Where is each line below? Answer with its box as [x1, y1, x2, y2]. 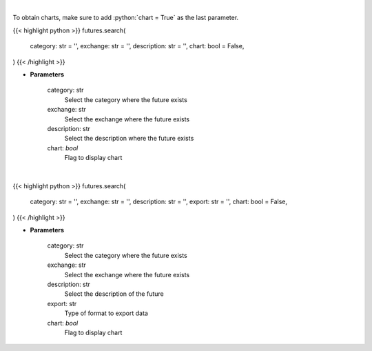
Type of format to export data [64, 309, 148, 317]
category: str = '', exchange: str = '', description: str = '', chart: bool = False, [30, 42, 245, 50]
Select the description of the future [64, 290, 165, 298]
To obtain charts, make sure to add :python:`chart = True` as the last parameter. [12, 14, 239, 22]
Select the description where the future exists [64, 134, 194, 143]
